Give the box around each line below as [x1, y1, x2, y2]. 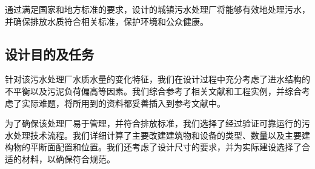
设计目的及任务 [5, 44, 94, 63]
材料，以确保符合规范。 [21, 152, 115, 165]
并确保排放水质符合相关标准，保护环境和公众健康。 [5, 15, 208, 27]
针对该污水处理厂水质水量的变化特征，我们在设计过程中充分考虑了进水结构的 [5, 73, 310, 85]
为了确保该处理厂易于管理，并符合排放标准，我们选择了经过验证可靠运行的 [5, 117, 302, 130]
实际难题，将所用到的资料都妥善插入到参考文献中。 [21, 96, 225, 109]
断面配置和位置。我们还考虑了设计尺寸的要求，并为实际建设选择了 [38, 141, 302, 153]
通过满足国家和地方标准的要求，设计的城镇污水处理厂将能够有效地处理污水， [5, 3, 310, 15]
